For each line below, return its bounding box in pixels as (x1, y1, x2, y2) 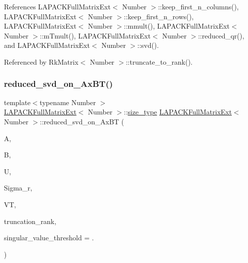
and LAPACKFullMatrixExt (4, 40, 90, 50)
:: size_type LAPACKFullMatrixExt (124, 107, 232, 117)
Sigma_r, (4, 183, 33, 193)
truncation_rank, (4, 216, 56, 226)
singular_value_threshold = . (4, 232, 94, 243)
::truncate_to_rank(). (125, 56, 193, 67)
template (4, 97, 31, 107)
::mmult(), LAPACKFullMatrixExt (124, 21, 230, 31)
